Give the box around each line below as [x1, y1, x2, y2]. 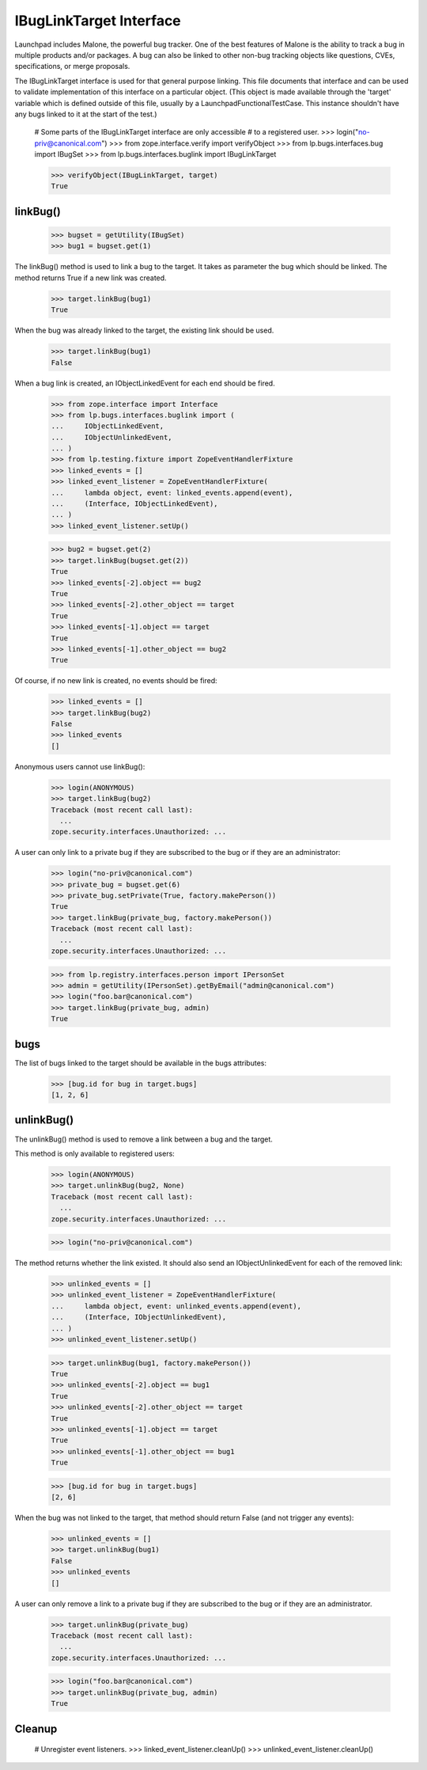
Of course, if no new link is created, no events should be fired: [14, 676, 217, 686]
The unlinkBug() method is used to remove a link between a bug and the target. [14, 1134, 273, 1144]
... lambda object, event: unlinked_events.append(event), [51, 1301, 302, 1310]
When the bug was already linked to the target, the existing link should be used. [14, 325, 274, 336]
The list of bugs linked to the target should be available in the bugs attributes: [14, 1058, 266, 1068]
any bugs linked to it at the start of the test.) [14, 109, 157, 119]
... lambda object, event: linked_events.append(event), [51, 488, 293, 497]
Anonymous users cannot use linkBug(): [14, 762, 145, 771]
